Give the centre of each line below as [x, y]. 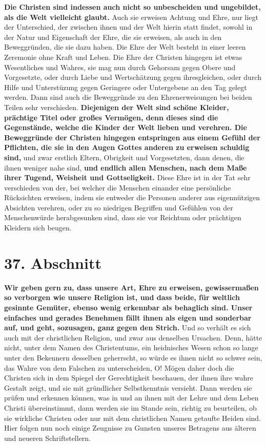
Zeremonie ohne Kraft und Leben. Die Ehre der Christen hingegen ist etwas [123, 57]
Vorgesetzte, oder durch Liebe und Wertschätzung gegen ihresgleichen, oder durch [133, 77]
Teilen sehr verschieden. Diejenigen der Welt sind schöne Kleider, [117, 107]
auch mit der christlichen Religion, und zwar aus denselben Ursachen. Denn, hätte [133, 337]
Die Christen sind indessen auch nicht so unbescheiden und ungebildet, [132, 7]
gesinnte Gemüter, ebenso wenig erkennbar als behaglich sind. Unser [128, 307]
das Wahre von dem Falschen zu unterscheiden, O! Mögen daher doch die [119, 367]
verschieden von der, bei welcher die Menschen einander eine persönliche [118, 187]
